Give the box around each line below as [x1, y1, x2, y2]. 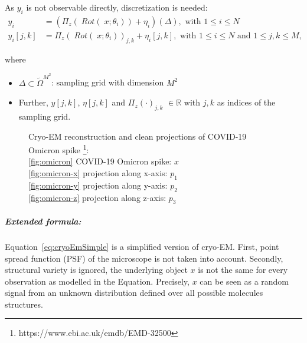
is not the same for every [198, 263, 288, 276]
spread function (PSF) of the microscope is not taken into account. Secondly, [5, 252, 283, 264]
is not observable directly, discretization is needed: [26, 1, 208, 13]
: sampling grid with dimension [51, 76, 164, 88]
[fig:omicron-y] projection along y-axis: [28, 179, 168, 191]
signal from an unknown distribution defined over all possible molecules [5, 286, 263, 299]
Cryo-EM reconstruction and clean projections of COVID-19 [28, 130, 247, 142]
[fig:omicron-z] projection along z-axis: [28, 191, 166, 203]
